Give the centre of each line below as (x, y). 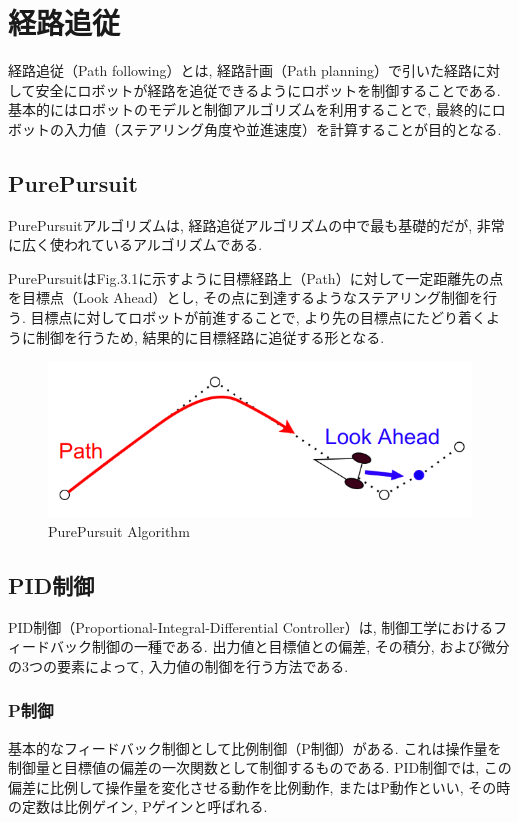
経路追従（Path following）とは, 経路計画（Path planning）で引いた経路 (240, 70)
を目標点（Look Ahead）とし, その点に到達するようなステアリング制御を (246, 297)
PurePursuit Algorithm (119, 530)
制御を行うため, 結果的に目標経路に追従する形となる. (210, 336)
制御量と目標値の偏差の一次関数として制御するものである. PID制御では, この (260, 767)
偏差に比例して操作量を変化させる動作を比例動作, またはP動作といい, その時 (259, 786)
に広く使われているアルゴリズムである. (135, 244)
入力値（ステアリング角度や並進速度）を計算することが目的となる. (282, 128)
